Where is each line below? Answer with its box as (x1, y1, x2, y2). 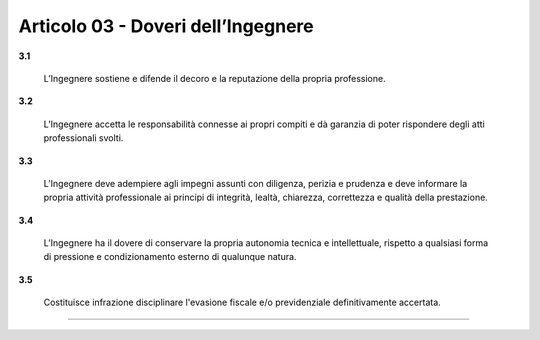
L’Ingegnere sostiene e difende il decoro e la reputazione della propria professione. (43, 72, 386, 84)
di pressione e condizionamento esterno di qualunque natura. (43, 251, 297, 263)
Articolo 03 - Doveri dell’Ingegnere (18, 15, 314, 37)
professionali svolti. (43, 132, 124, 144)
